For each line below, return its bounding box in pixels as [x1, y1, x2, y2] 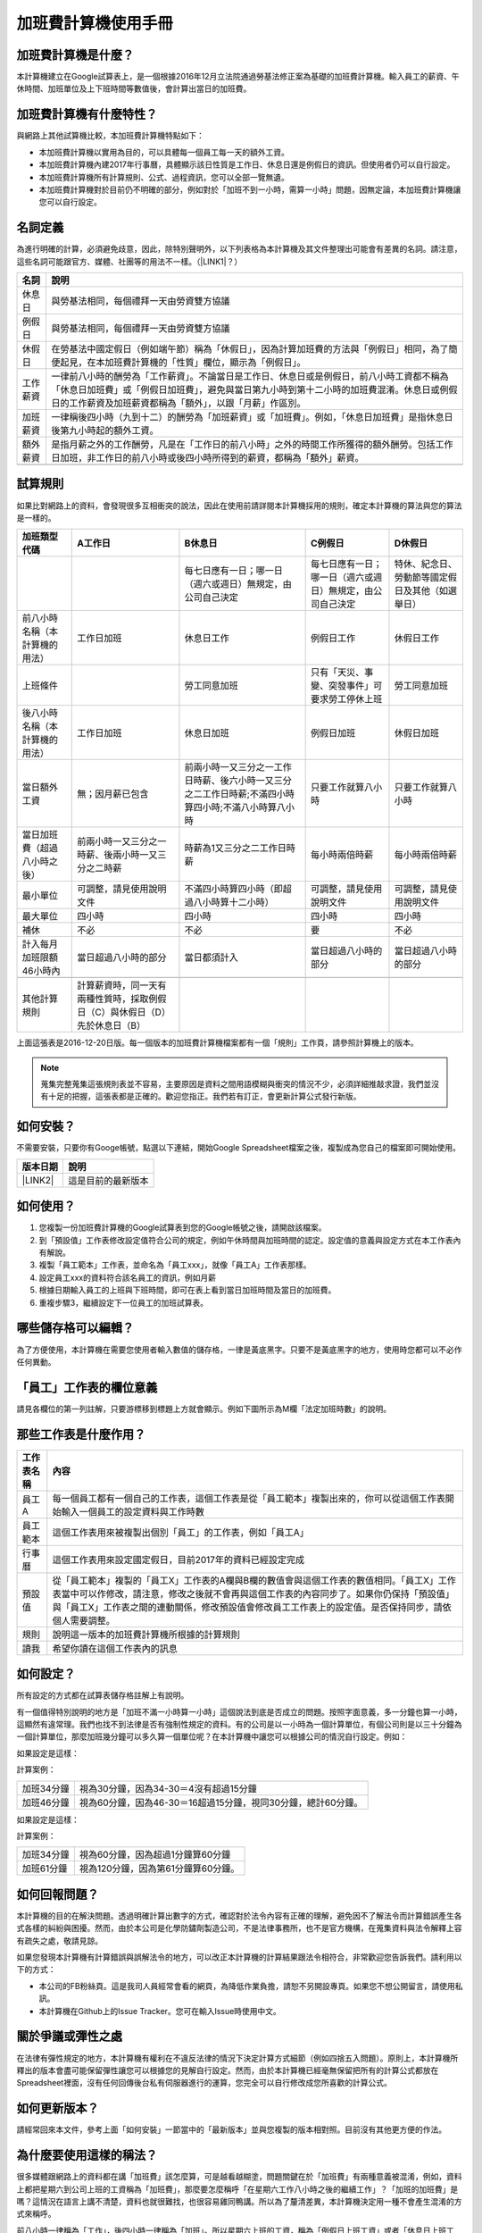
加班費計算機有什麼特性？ [16, 107, 158, 122]
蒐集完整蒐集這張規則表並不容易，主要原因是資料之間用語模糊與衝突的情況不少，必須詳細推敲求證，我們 [40, 1079, 424, 1090]
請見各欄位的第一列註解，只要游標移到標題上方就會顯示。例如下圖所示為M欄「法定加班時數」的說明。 [16, 1403, 392, 1414]
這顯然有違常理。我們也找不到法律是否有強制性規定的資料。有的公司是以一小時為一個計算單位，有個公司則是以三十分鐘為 [16, 1719, 462, 1730]
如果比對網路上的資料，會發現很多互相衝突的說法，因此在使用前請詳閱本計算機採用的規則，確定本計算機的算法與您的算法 [16, 500, 462, 511]
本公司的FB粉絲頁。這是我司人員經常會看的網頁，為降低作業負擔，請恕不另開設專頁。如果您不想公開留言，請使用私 [38, 1980, 463, 1991]
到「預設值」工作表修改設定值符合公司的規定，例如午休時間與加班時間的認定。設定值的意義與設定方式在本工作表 [38, 1234, 453, 1245]
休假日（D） [119, 1006, 171, 1018]
